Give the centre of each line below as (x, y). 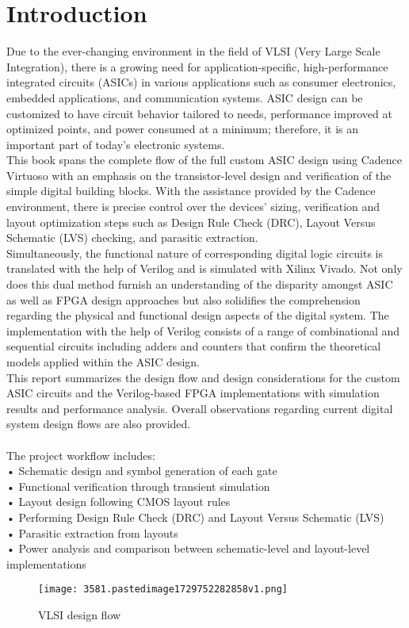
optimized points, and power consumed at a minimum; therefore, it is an (183, 129)
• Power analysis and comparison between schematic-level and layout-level (188, 548)
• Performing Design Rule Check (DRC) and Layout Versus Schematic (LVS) (195, 517)
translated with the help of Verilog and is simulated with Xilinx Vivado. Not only (204, 268)
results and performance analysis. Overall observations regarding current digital (200, 408)
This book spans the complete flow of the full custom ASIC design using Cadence (204, 160)
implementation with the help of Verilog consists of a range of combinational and (203, 330)
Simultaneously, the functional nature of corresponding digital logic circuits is (195, 253)
